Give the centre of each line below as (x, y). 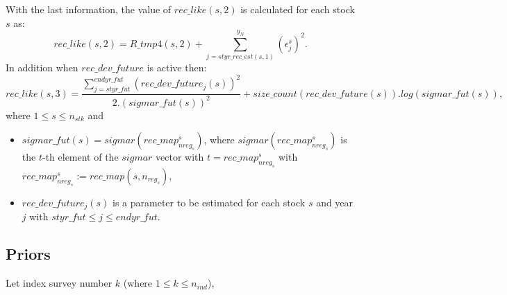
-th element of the (80, 157)
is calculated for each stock (298, 9)
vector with (180, 157)
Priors (28, 254)
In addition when (42, 68)
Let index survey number (59, 283)
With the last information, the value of (89, 9)
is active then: (177, 68)
